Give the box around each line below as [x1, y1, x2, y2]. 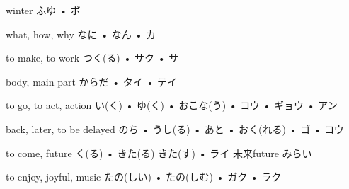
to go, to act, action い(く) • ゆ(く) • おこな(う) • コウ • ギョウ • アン [6, 98, 338, 113]
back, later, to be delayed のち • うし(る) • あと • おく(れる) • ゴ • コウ [6, 121, 344, 136]
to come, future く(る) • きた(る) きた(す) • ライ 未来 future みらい [6, 145, 312, 160]
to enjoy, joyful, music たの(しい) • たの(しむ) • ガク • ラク [6, 169, 282, 184]
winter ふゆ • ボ [6, 3, 81, 17]
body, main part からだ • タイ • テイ [6, 74, 177, 88]
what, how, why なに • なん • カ [6, 26, 156, 41]
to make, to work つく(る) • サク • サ [6, 50, 179, 65]
